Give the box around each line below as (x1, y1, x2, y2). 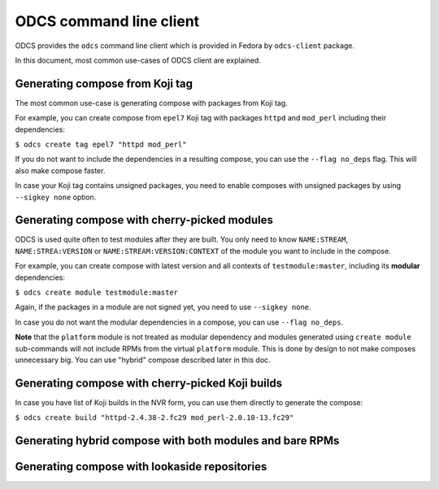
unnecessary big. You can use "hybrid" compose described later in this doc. (15, 355, 272, 365)
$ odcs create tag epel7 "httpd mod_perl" (15, 140, 187, 150)
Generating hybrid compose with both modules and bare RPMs (15, 434, 340, 448)
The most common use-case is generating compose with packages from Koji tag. (15, 98, 288, 107)
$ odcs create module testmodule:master (15, 288, 179, 297)
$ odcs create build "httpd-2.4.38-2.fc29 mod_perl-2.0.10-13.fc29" (15, 413, 294, 422)
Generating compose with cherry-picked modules (15, 213, 274, 227)
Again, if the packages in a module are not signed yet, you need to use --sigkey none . (15, 302, 312, 312)
